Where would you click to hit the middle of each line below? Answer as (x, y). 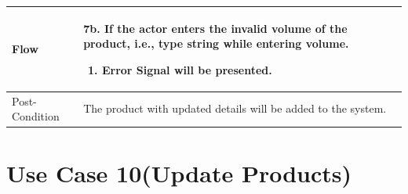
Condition (36, 116)
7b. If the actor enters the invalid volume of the (215, 28)
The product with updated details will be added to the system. (235, 108)
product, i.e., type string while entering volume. (216, 43)
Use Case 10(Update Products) (179, 173)
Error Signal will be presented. (187, 69)
